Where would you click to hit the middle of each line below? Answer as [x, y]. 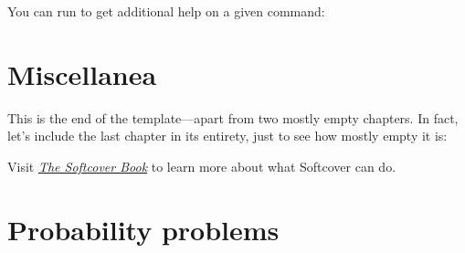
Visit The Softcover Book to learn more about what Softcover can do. [202, 166]
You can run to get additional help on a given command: [166, 11]
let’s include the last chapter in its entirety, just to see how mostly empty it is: [227, 136]
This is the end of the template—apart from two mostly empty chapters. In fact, [233, 117]
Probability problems [143, 229]
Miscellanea [82, 74]
